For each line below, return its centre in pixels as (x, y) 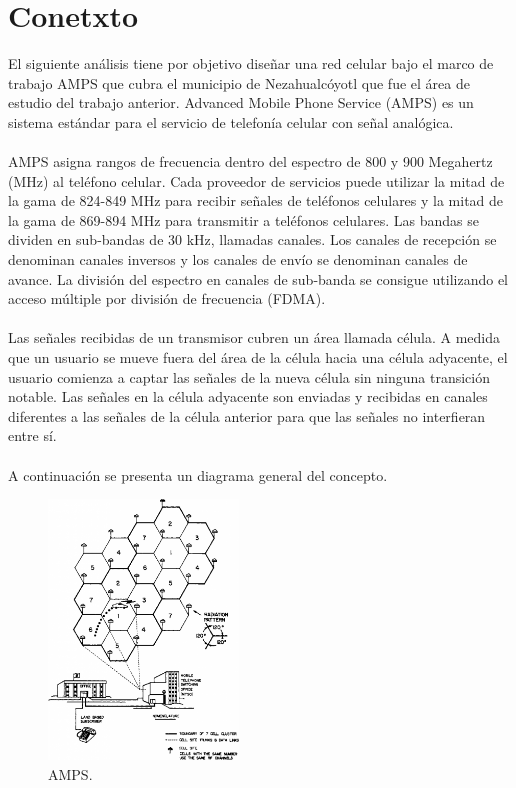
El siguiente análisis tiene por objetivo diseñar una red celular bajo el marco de (251, 63)
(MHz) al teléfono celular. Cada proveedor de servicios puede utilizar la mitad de (256, 180)
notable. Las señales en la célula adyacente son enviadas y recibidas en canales (248, 396)
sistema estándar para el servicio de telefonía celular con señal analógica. (231, 121)
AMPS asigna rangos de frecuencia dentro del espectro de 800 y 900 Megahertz (250, 161)
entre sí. (32, 435)
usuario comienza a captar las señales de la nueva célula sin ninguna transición (249, 376)
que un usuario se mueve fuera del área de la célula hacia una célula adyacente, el (258, 357)
